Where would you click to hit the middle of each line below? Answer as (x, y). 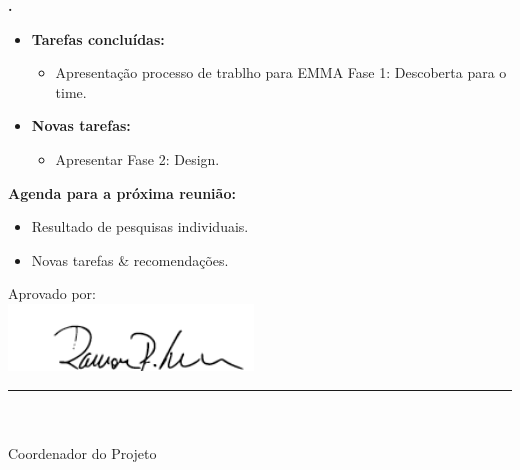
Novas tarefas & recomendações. (130, 259)
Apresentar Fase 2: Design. (137, 158)
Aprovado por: (52, 293)
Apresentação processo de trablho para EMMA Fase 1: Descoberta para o (281, 72)
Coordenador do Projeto (82, 453)
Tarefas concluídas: (98, 38)
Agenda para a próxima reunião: (122, 192)
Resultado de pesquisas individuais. (140, 226)
